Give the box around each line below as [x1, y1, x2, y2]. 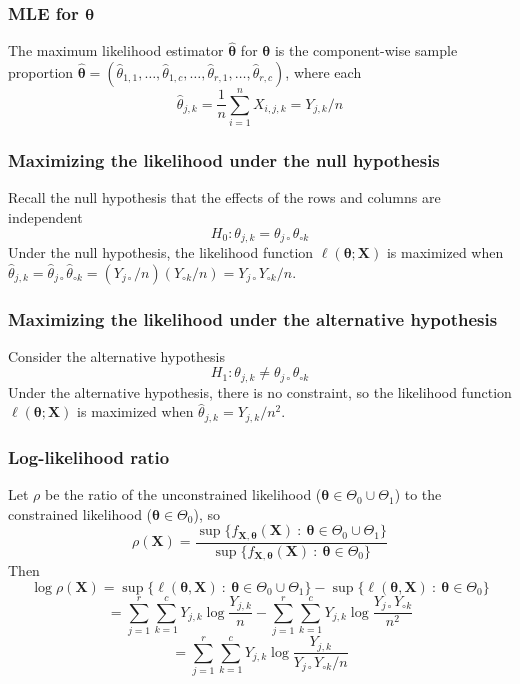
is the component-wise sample [274, 40, 458, 61]
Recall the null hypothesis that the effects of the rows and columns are [8, 187, 441, 208]
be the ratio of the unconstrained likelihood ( [44, 484, 322, 505]
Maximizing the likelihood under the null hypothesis [8, 148, 440, 173]
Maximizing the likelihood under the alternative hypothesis [8, 306, 498, 331]
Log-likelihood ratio [8, 444, 170, 469]
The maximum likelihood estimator [8, 40, 224, 61]
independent [8, 206, 83, 227]
